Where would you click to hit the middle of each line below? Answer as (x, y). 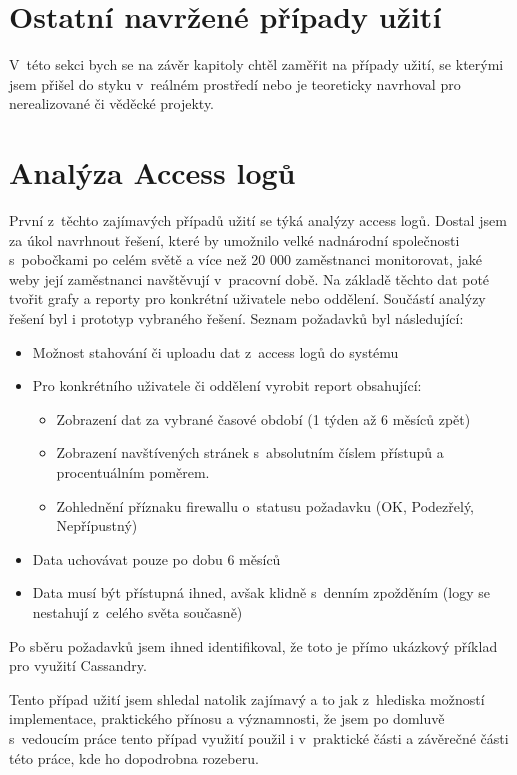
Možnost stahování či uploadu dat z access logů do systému (215, 351)
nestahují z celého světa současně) (137, 611)
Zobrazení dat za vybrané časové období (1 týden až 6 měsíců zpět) (263, 418)
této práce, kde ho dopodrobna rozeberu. (134, 757)
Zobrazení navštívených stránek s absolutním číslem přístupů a (250, 452)
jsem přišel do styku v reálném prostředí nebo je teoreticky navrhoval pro (235, 83)
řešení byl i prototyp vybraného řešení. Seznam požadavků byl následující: (236, 318)
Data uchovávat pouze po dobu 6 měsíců (156, 558)
